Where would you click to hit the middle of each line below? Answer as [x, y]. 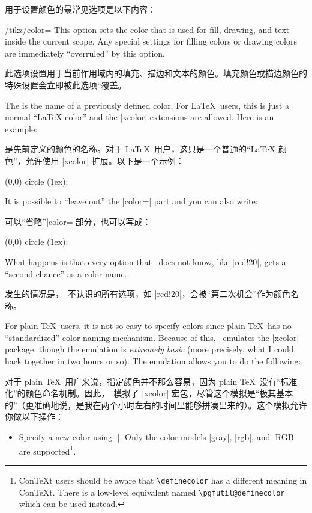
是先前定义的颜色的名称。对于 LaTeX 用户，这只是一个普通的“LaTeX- [142, 149]
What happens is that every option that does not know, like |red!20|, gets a [145, 261]
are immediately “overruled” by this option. [85, 53]
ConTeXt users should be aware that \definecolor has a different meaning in [163, 480]
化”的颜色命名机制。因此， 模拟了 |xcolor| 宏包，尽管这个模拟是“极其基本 [149, 393]
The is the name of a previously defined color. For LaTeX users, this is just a [147, 105]
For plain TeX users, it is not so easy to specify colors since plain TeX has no [148, 326]
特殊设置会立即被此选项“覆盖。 [66, 84]
